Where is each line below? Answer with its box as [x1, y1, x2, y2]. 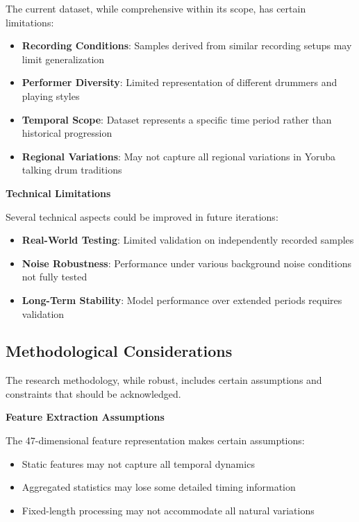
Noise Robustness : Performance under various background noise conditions [22, 255, 351, 270]
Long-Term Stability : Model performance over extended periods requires [22, 292, 342, 307]
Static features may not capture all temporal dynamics [22, 456, 255, 471]
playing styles [22, 88, 80, 103]
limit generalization [22, 51, 105, 66]
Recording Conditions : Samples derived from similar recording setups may [22, 38, 352, 53]
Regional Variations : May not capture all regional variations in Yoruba [22, 149, 336, 163]
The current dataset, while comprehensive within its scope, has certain [6, 1, 306, 15]
